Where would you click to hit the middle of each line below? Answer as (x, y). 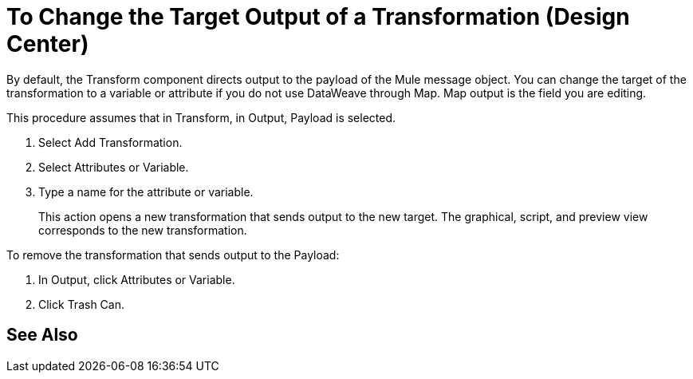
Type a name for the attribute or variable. (146, 191)
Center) (48, 44)
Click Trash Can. (82, 304)
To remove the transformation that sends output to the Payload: (173, 255)
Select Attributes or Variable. (114, 167)
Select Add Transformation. (110, 142)
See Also (42, 335)
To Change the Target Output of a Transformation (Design (318, 17)
